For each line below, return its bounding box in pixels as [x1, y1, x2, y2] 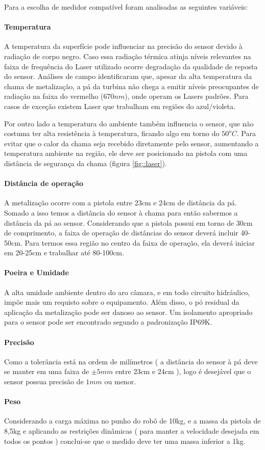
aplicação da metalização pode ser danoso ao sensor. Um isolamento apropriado [4, 306, 253, 317]
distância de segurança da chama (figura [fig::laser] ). [4, 157, 167, 168]
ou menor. [104, 376, 136, 387]
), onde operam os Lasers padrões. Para [125, 91, 249, 101]
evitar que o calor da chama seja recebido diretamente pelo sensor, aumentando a [4, 138, 259, 148]
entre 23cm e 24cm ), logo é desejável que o [115, 366, 251, 377]
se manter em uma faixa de [4, 366, 89, 377]
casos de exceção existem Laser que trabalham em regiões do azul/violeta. [4, 100, 235, 111]
